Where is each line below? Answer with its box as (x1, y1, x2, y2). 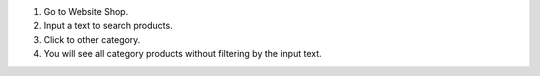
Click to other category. (43, 33, 141, 45)
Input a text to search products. (43, 20, 174, 32)
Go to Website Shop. (43, 6, 129, 17)
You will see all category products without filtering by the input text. (43, 48, 322, 60)
